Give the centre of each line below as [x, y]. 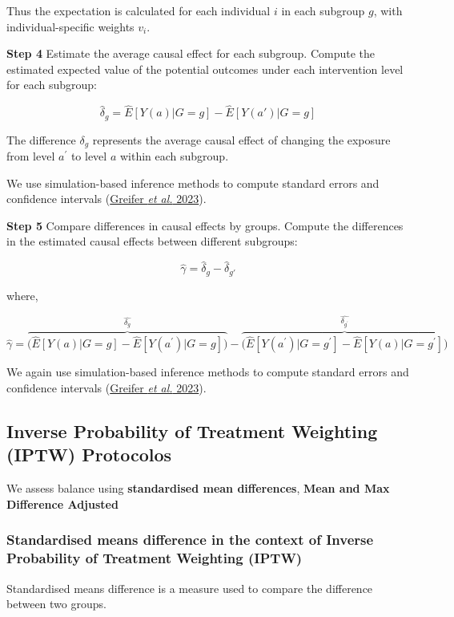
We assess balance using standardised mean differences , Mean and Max [198, 488]
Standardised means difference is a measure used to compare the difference [190, 588]
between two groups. [56, 604]
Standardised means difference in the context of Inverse [190, 540]
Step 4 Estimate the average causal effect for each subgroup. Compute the [191, 53]
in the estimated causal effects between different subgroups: [152, 241]
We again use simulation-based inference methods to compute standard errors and [208, 372]
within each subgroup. [174, 156]
